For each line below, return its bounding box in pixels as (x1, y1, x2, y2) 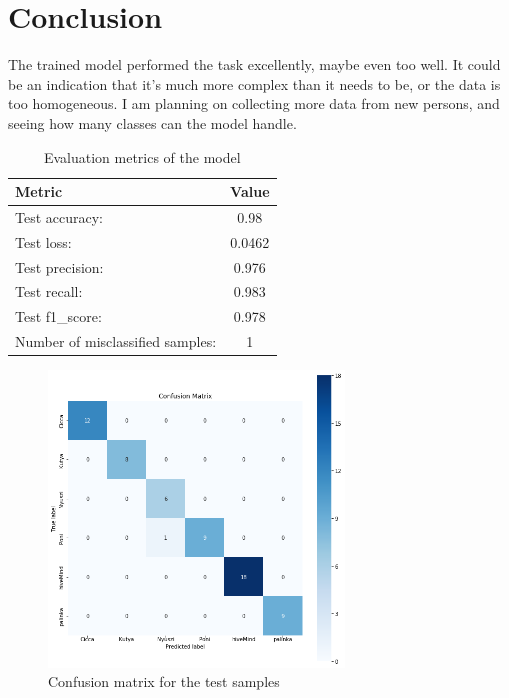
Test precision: (15, 256, 104, 277)
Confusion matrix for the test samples (48, 671, 280, 692)
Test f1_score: (15, 306, 102, 327)
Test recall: (15, 281, 83, 302)
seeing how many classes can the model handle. (8, 112, 297, 133)
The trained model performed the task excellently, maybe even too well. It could (8, 54, 501, 75)
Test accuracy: (15, 206, 103, 227)
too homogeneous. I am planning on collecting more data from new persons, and (8, 93, 500, 114)
